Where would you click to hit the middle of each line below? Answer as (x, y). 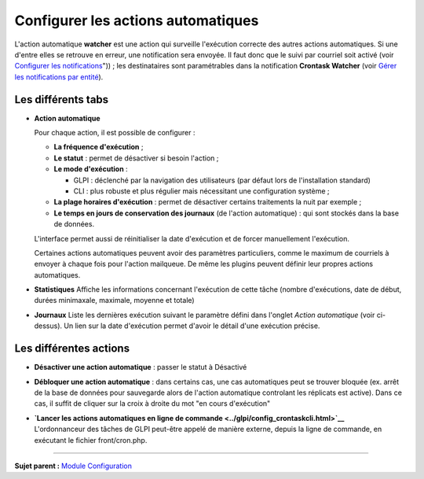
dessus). (48, 326)
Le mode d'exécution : (91, 169)
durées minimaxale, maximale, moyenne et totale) (115, 300)
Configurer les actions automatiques (137, 20)
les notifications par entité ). (59, 77)
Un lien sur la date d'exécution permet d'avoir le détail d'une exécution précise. (192, 326)
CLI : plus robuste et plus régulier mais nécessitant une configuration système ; (201, 191)
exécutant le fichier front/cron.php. (91, 440)
